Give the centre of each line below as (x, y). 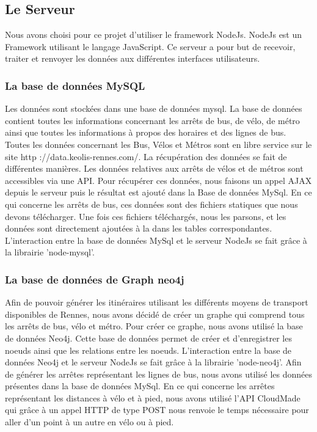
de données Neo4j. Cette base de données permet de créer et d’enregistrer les (148, 338)
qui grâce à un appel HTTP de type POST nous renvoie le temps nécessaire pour (157, 410)
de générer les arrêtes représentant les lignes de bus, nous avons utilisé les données (159, 374)
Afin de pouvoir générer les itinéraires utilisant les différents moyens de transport (157, 302)
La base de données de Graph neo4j (95, 279)
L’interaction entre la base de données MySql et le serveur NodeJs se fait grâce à (156, 240)
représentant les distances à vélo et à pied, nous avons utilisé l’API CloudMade (153, 397)
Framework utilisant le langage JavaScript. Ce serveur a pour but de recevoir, (150, 46)
